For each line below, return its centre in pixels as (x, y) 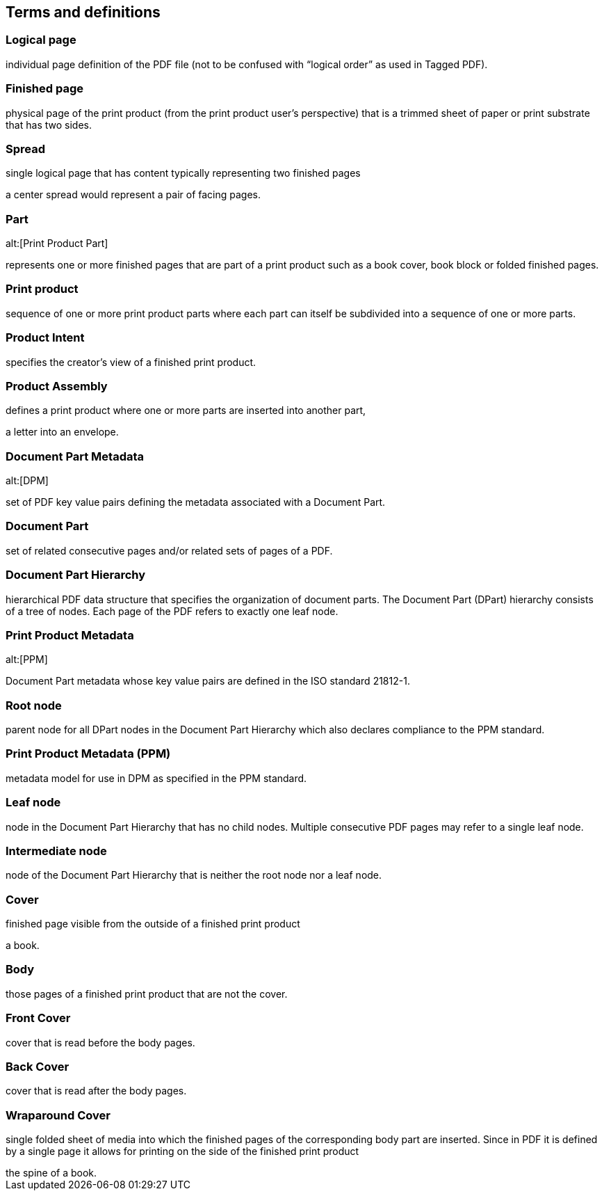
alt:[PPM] (27, 660)
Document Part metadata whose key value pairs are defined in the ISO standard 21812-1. (208, 681)
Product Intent (45, 338)
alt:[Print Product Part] (57, 244)
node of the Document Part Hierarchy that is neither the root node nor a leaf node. (194, 875)
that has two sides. (49, 125)
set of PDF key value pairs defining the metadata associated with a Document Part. (196, 502)
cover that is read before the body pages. (100, 1042)
